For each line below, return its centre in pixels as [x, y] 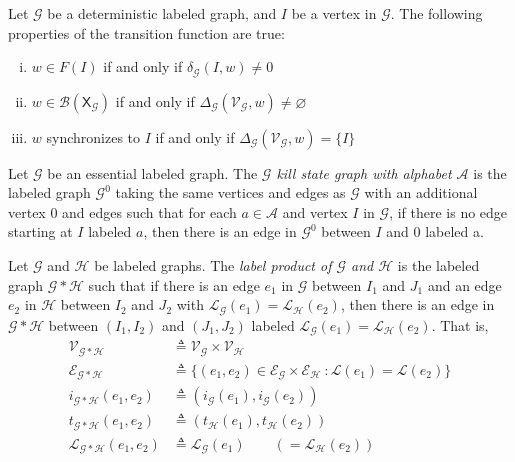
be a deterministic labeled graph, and [162, 13]
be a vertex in [334, 13]
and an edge [464, 284]
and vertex [315, 211]
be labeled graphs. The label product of [213, 265]
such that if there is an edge [174, 284]
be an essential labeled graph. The [152, 172]
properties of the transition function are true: [146, 32]
